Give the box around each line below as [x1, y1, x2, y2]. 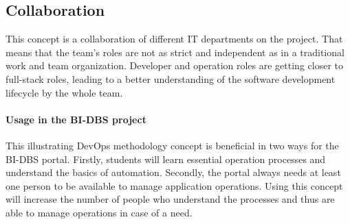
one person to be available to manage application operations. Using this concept [6, 178, 343, 192]
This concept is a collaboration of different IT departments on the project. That [6, 32, 343, 46]
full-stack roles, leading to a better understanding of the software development [6, 71, 336, 86]
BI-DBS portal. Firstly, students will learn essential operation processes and [6, 151, 326, 166]
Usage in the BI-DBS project [6, 112, 146, 126]
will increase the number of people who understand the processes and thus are [6, 192, 335, 206]
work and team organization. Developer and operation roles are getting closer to [6, 58, 344, 73]
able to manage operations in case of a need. [6, 205, 193, 219]
